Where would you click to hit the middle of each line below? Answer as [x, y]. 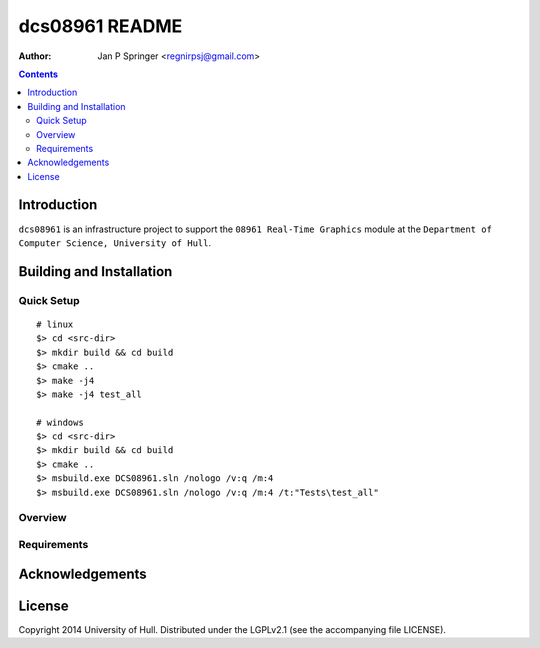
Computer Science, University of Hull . [115, 242]
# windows [60, 422]
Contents [38, 74]
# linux [55, 324]
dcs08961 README [100, 26]
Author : [35, 56]
